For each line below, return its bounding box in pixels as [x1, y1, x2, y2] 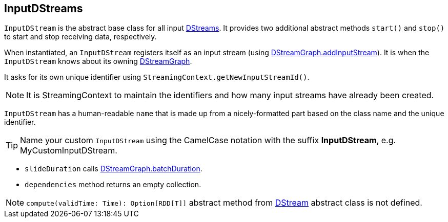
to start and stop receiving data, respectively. [4, 32, 157, 41]
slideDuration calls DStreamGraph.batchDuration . [25, 164, 202, 173]
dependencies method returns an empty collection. [25, 180, 201, 189]
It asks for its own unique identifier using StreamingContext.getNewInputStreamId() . [4, 73, 310, 82]
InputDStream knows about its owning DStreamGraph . [4, 57, 192, 66]
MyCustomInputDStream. [20, 145, 117, 156]
